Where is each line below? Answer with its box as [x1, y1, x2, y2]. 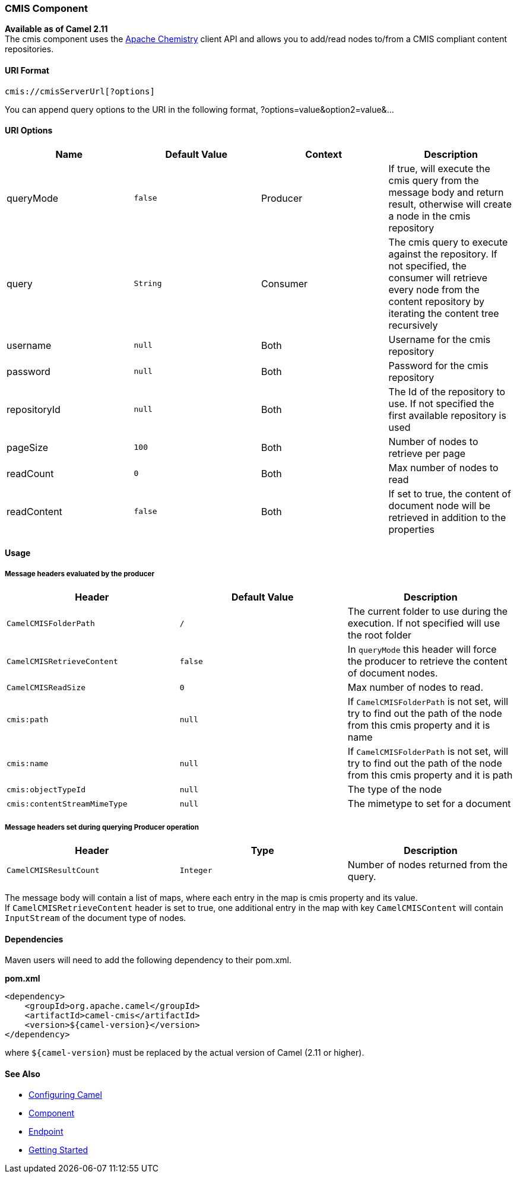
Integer [179, 866, 212, 875]
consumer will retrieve [388, 271, 488, 284]
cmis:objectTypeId [7, 785, 86, 794]
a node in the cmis [388, 209, 471, 222]
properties [388, 523, 434, 535]
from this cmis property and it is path [347, 769, 513, 782]
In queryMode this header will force [347, 643, 497, 656]
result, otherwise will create [388, 198, 512, 210]
